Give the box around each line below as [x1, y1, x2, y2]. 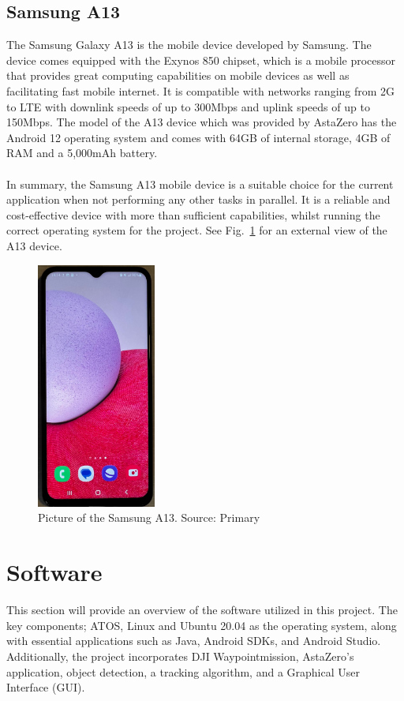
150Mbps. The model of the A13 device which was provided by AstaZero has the [6, 114, 397, 130]
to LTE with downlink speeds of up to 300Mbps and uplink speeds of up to [6, 98, 370, 114]
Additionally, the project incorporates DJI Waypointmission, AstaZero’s [6, 647, 354, 664]
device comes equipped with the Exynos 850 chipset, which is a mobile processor [6, 51, 396, 68]
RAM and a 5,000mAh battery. [6, 144, 158, 161]
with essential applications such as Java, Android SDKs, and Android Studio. [6, 632, 381, 649]
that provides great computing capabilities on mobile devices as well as [6, 67, 350, 84]
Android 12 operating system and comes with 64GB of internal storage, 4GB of [6, 129, 391, 145]
